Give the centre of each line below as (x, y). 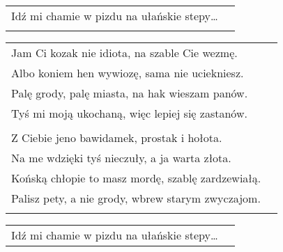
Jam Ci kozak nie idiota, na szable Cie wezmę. (124, 53)
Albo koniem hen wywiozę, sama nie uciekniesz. (128, 73)
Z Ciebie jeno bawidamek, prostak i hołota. (117, 137)
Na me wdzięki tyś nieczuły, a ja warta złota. (121, 158)
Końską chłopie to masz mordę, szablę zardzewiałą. (136, 178)
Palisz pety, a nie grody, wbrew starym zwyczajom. (136, 198)
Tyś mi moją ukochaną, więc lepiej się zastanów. (129, 113)
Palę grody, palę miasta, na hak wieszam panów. (130, 93)
